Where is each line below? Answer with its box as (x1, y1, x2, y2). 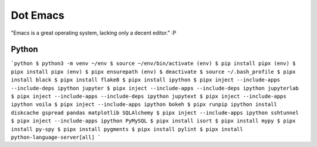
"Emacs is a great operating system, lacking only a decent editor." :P (11, 29, 176, 36)
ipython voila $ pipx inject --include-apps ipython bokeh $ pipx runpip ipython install (11, 101, 277, 108)
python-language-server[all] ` (11, 134, 101, 141)
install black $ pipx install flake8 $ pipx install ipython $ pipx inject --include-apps (11, 77, 281, 83)
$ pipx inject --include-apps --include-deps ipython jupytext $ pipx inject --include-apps (11, 93, 287, 100)
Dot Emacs (11, 9, 65, 22)
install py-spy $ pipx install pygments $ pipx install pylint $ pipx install (11, 126, 244, 132)
